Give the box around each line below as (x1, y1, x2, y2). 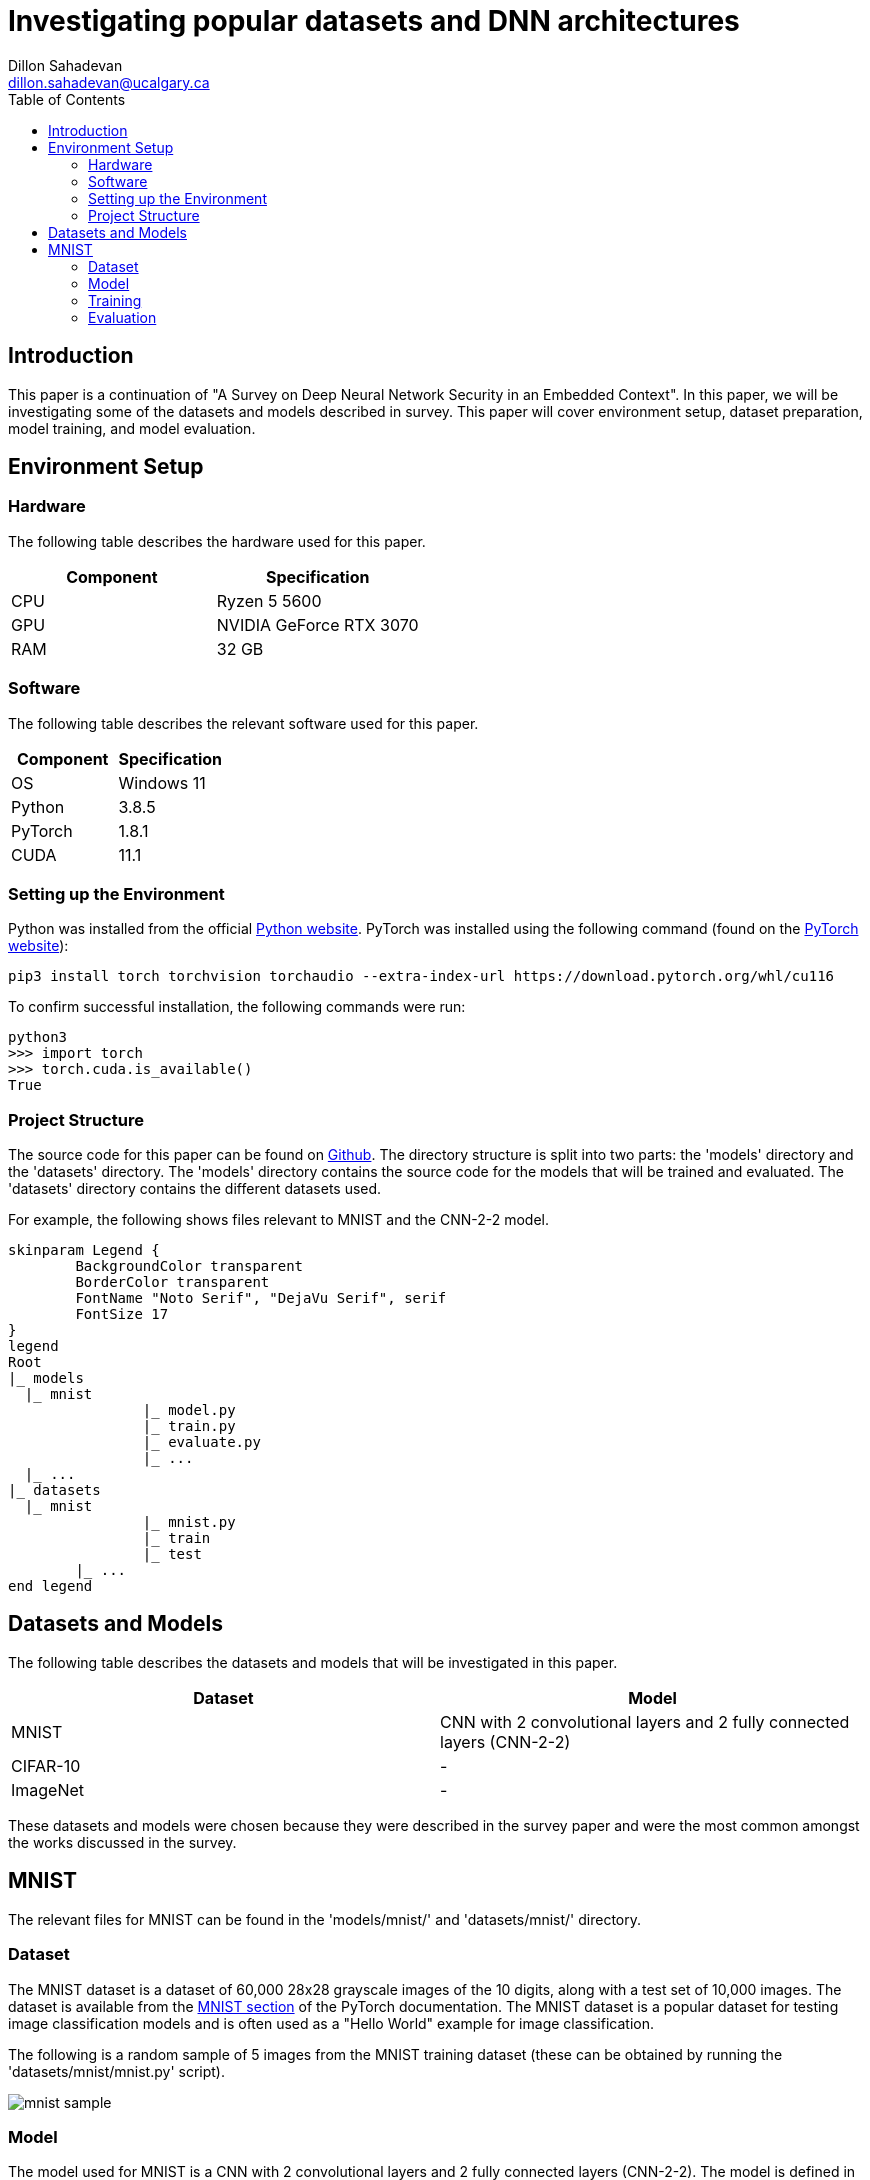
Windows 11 (118, 772, 206, 793)
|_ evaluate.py (142, 1434, 261, 1451)
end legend (8, 1578, 93, 1595)
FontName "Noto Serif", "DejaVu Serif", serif (75, 1290, 447, 1307)
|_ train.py (142, 1418, 236, 1435)
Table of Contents (8, 90, 126, 108)
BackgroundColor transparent (75, 1258, 304, 1275)
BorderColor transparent (75, 1274, 270, 1291)
